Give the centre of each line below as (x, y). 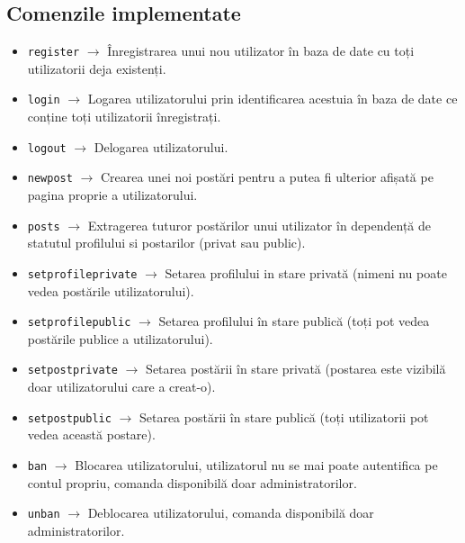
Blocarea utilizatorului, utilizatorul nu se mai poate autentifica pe (256, 464)
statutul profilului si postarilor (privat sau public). (166, 243)
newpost (50, 179)
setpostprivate (73, 371)
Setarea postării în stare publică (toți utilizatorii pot (284, 416)
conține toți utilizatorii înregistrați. (124, 117)
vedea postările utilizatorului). (111, 290)
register (54, 53)
